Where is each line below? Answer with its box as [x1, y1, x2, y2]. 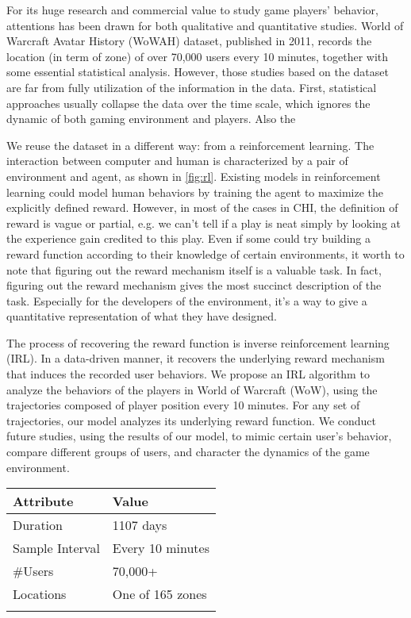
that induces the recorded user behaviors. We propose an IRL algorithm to [6, 366, 370, 382]
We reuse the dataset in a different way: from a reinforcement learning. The [6, 136, 375, 153]
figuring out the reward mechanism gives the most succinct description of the [6, 277, 382, 294]
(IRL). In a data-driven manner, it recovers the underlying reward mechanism [6, 350, 385, 367]
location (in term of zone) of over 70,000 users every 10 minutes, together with [6, 48, 389, 64]
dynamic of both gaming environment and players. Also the [6, 110, 296, 127]
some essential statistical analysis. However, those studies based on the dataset [6, 63, 389, 80]
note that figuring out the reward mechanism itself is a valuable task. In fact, [6, 261, 382, 278]
